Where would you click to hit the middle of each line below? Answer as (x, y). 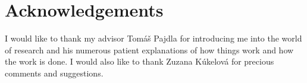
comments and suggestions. (54, 73)
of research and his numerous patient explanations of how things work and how (149, 50)
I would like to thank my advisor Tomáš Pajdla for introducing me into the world (153, 38)
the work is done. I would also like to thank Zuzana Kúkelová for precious (140, 61)
